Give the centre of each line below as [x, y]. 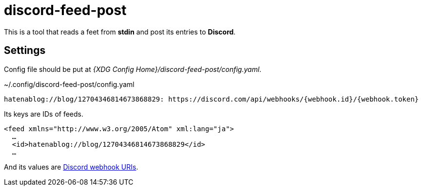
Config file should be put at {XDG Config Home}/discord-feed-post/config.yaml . [133, 69]
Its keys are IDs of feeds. [44, 114]
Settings [25, 51]
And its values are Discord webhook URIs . [71, 167]
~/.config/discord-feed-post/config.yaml [69, 84]
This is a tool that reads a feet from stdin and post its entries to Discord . [120, 32]
